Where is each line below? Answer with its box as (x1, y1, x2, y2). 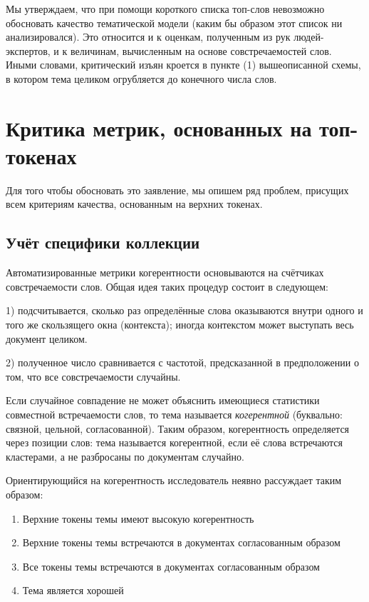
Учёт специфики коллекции (6, 231, 200, 254)
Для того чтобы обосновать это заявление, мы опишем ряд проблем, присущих (6, 182, 349, 197)
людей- (293, 29, 324, 44)
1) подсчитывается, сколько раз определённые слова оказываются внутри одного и (6, 303, 363, 318)
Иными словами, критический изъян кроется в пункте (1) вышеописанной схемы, (6, 57, 361, 72)
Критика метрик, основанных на (6, 113, 312, 142)
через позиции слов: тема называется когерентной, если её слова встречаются (6, 435, 343, 450)
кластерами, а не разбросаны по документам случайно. (6, 448, 244, 463)
